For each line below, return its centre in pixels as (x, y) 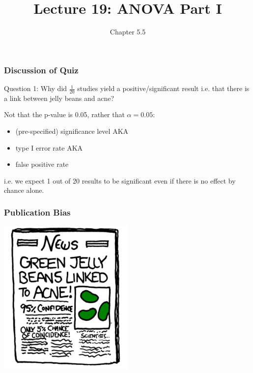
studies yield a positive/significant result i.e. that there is (163, 88)
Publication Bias (37, 212)
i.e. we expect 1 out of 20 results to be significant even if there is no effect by (120, 180)
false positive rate (42, 164)
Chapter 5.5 (128, 32)
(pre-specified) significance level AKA (72, 131)
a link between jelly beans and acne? (59, 98)
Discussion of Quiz (41, 70)
